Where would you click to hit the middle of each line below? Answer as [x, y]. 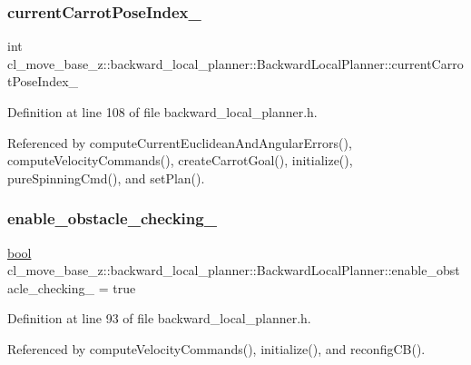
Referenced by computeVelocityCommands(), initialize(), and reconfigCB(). [216, 348]
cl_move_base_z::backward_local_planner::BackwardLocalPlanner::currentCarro [235, 63]
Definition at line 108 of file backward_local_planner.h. [162, 112]
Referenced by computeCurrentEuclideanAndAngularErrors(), [180, 142]
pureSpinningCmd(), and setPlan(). [106, 178]
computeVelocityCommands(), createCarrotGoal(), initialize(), [180, 160]
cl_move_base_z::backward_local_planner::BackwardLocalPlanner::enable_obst [234, 270]
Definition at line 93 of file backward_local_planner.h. [159, 318]
